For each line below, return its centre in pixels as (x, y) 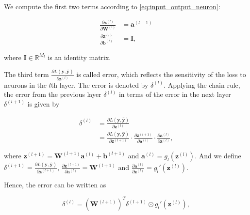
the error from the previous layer (53, 94)
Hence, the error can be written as (55, 185)
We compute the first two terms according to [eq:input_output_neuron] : (112, 6)
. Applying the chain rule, (202, 84)
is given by (43, 103)
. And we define (218, 155)
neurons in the (25, 84)
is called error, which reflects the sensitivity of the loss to (161, 74)
